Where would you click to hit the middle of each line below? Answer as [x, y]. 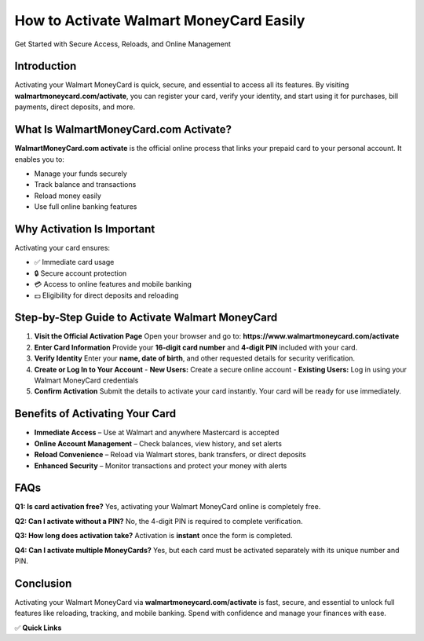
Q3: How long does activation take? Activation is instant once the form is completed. [154, 536]
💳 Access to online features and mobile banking [113, 284]
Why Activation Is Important [85, 229]
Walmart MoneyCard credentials [86, 380]
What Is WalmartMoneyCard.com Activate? [123, 130]
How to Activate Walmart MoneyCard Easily [160, 20]
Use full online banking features [86, 207]
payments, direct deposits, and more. [75, 107]
